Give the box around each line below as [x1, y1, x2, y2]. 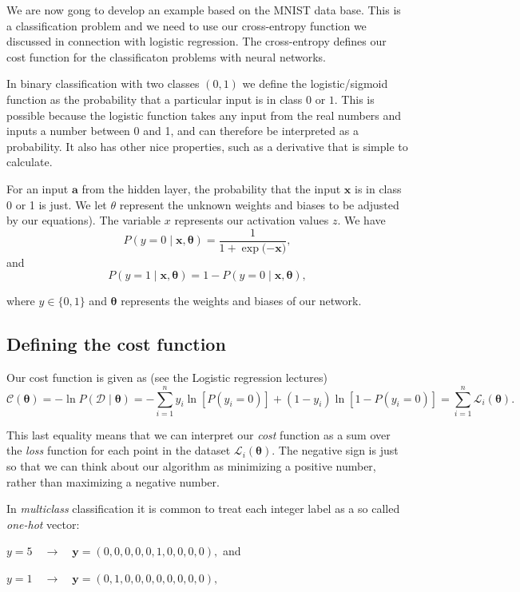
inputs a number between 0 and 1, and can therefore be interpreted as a [6, 122, 359, 139]
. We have [337, 212, 386, 228]
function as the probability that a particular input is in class [6, 90, 303, 107]
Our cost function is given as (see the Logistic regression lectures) [6, 369, 327, 386]
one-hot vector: [6, 515, 80, 532]
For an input [6, 180, 69, 197]
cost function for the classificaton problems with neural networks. [6, 48, 326, 65]
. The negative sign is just [272, 442, 399, 459]
